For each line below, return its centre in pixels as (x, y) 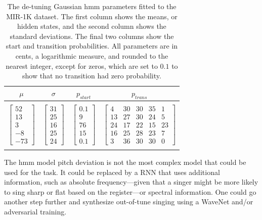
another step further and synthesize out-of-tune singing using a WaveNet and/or (129, 202)
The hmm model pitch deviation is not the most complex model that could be (125, 162)
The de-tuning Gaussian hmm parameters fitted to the (92, 6)
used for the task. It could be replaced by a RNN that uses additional (112, 172)
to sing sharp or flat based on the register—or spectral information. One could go (130, 191)
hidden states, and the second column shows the (92, 26)
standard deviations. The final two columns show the (92, 36)
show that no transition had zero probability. (92, 76)
